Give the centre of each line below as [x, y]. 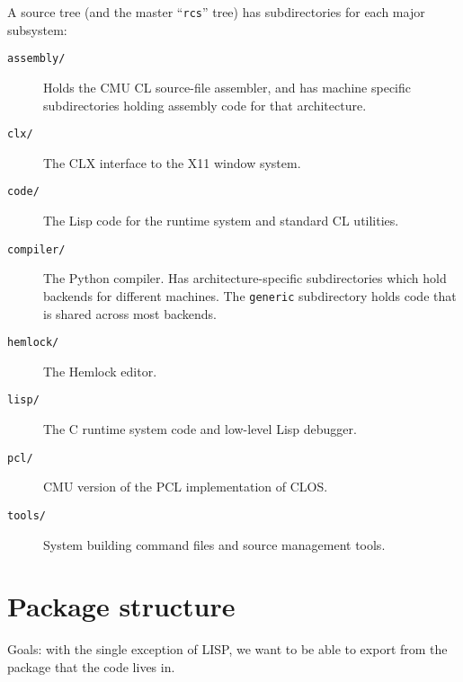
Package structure [121, 606]
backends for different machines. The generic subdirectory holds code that [250, 295]
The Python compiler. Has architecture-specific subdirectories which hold [245, 278]
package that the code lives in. [91, 666]
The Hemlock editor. [100, 371]
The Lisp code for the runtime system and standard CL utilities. [221, 220]
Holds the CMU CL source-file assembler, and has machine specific [227, 87]
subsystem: [37, 29]
